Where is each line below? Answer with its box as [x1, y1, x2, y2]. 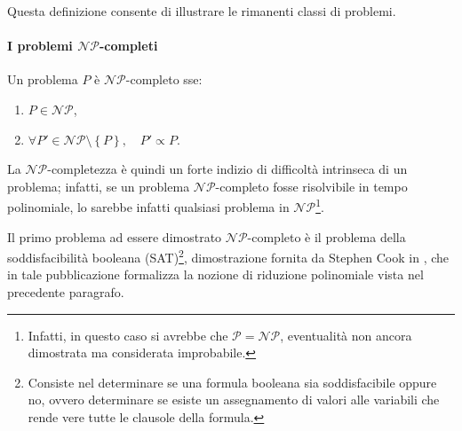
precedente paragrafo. [7, 283, 124, 302]
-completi [99, 36, 158, 55]
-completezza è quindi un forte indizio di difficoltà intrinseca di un [47, 160, 408, 178]
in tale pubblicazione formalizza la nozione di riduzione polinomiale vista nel [7, 265, 424, 284]
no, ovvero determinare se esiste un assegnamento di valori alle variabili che [28, 390, 440, 409]
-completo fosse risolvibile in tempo [215, 176, 408, 195]
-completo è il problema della [247, 227, 406, 246]
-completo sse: [125, 70, 203, 89]
